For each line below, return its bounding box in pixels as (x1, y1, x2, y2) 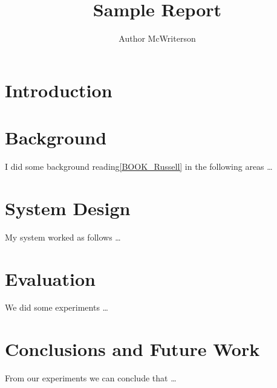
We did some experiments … (5, 301, 108, 314)
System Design (5, 195, 131, 220)
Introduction (5, 77, 112, 102)
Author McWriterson (119, 32, 196, 45)
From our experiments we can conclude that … (5, 372, 177, 384)
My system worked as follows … (5, 230, 121, 243)
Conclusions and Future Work (5, 337, 260, 361)
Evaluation (5, 266, 96, 291)
